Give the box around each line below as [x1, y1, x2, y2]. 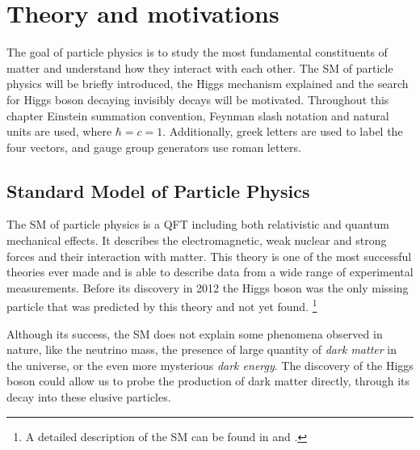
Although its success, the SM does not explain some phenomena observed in [6, 325, 383, 342]
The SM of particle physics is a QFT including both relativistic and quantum [6, 216, 389, 233]
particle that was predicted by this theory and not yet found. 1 [6, 296, 317, 315]
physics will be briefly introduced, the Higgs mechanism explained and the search [6, 75, 409, 92]
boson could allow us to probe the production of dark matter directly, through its [6, 372, 410, 389]
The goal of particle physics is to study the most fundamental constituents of [6, 44, 388, 61]
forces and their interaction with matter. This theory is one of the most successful [6, 247, 412, 264]
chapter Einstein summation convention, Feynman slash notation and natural [6, 107, 389, 124]
